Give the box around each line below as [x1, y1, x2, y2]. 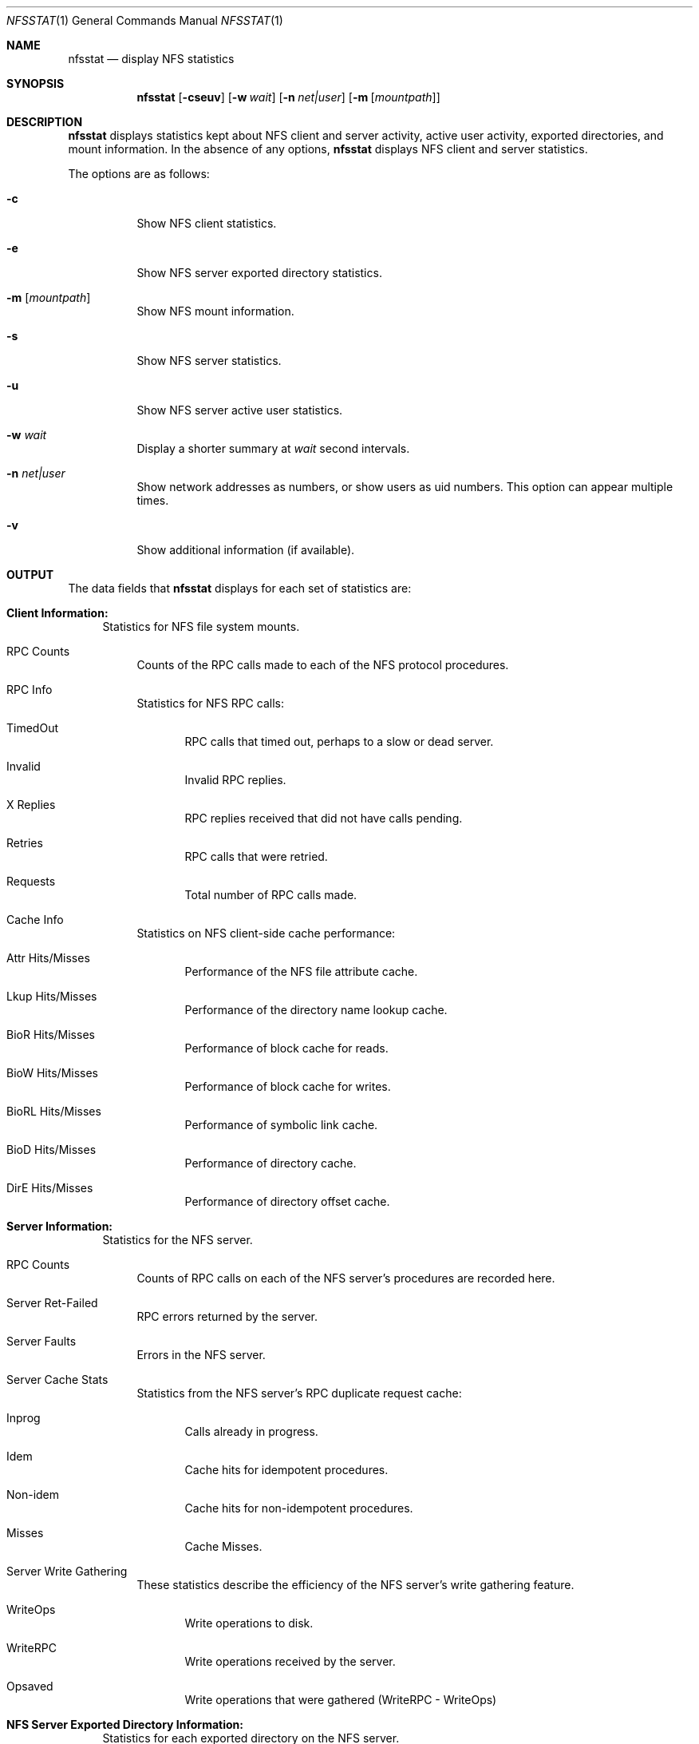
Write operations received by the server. [184, 1655, 396, 1668]
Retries [6, 836, 43, 850]
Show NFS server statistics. [136, 354, 282, 367]
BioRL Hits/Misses [6, 1104, 101, 1118]
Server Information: [6, 1219, 113, 1233]
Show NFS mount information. [136, 304, 294, 318]
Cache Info [6, 913, 64, 926]
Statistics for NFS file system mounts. [102, 620, 300, 633]
